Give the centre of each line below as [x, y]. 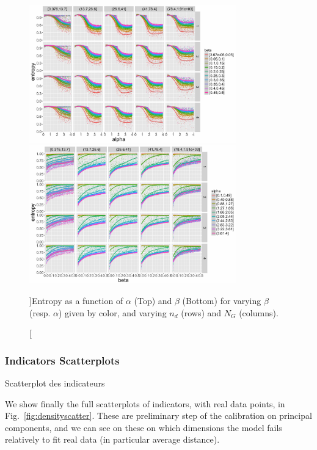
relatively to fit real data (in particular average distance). [112, 439]
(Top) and [153, 300]
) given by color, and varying [112, 312]
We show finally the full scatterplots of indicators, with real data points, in [145, 403]
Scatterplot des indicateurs [55, 383]
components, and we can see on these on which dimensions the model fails [144, 427]
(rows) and [201, 312]
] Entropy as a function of [76, 300]
